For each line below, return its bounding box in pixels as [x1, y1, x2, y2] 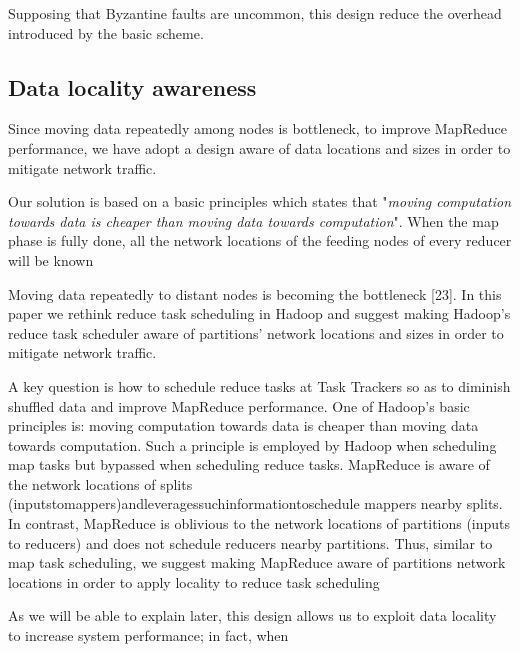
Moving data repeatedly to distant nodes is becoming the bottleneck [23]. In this [8, 283, 502, 304]
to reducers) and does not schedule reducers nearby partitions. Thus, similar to [8, 532, 493, 553]
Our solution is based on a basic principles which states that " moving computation [8, 191, 512, 212]
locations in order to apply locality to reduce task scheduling [8, 571, 380, 592]
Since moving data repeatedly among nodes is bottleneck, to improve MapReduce [8, 118, 507, 139]
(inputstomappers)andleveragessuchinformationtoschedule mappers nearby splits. [8, 493, 503, 514]
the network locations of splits [8, 473, 193, 494]
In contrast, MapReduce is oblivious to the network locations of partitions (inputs [8, 513, 511, 534]
